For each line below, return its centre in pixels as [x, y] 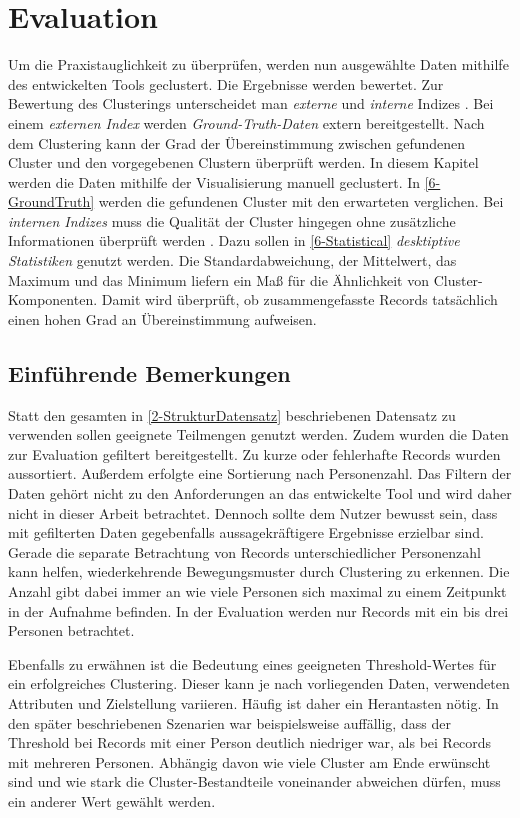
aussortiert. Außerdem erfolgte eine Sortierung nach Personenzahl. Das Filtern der [260, 473]
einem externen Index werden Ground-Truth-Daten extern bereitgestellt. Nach [246, 122]
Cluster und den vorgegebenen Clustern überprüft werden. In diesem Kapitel [243, 162]
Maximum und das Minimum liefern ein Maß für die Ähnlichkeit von [218, 279]
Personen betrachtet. [71, 630]
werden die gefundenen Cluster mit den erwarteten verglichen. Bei [301, 201]
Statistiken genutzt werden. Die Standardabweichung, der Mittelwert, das [232, 260]
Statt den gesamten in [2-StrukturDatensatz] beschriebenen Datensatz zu [232, 414]
